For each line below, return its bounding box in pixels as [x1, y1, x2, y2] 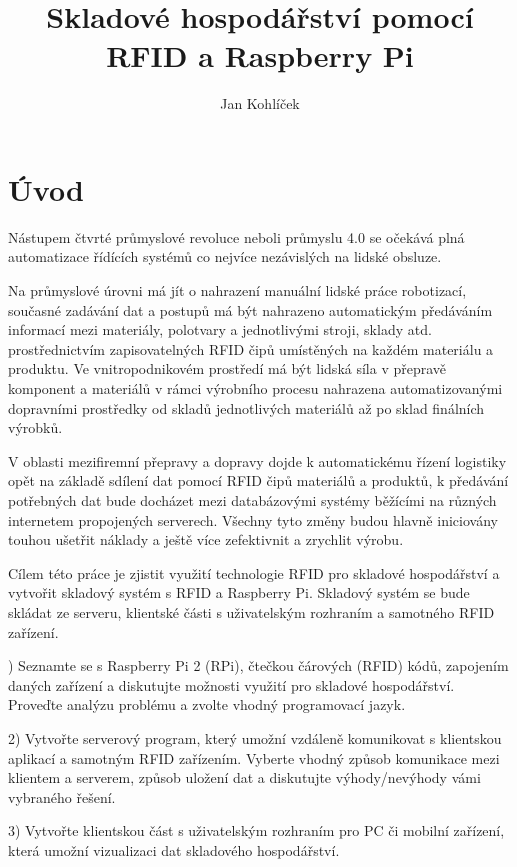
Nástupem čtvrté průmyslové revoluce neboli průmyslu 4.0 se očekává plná [8, 226, 465, 247]
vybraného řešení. [8, 786, 116, 807]
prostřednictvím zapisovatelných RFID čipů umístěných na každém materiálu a [8, 338, 494, 359]
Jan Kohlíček [220, 93, 300, 114]
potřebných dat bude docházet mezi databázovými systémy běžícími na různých [8, 489, 497, 510]
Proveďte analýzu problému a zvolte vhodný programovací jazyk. [8, 694, 406, 715]
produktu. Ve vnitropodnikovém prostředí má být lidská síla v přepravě [8, 358, 447, 379]
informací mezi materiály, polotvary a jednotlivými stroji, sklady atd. [8, 319, 432, 340]
